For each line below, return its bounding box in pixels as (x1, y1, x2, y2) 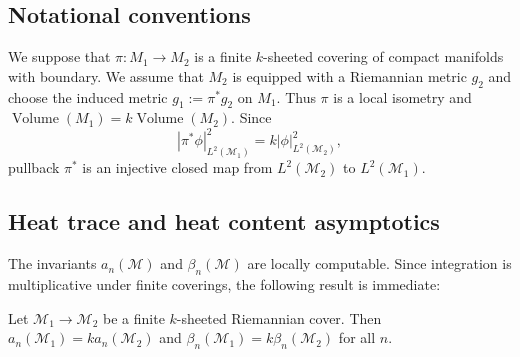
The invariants (8, 253, 97, 274)
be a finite (103, 307, 165, 328)
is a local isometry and (333, 86, 472, 107)
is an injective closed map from (82, 157, 273, 178)
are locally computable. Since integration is (247, 253, 512, 274)
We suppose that (8, 46, 111, 67)
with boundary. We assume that (8, 65, 204, 86)
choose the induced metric (8, 86, 168, 107)
